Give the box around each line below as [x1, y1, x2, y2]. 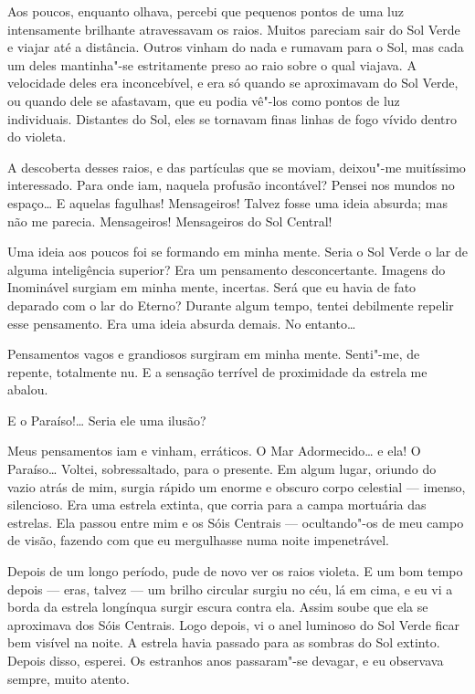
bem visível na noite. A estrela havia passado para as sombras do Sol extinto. [7, 633, 440, 652]
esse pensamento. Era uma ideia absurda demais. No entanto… [7, 313, 356, 332]
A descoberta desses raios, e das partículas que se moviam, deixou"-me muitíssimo [7, 157, 466, 176]
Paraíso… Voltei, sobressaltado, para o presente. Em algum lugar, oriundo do [7, 459, 437, 478]
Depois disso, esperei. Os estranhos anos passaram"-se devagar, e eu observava [7, 651, 444, 669]
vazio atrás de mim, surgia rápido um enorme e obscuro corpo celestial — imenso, [7, 477, 466, 496]
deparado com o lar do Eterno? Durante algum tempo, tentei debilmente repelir [7, 295, 454, 314]
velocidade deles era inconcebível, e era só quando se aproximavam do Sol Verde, [7, 73, 459, 92]
